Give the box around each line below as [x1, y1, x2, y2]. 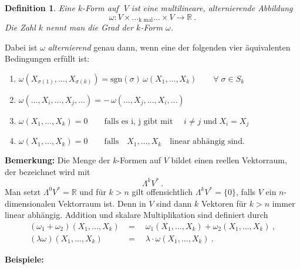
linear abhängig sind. [170, 137, 245, 146]
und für [79, 185, 106, 197]
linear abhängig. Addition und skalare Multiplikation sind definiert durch [5, 209, 268, 221]
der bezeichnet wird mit [5, 165, 90, 177]
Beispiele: [5, 253, 44, 265]
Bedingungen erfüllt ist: [5, 52, 90, 65]
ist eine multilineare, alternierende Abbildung [131, 2, 293, 14]
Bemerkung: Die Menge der [5, 154, 110, 166]
